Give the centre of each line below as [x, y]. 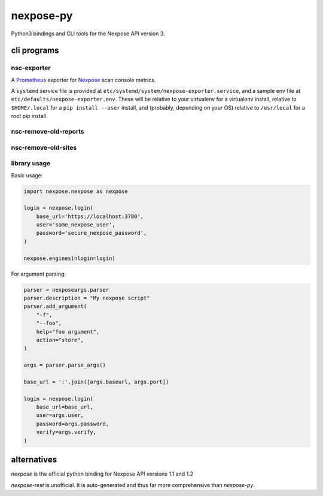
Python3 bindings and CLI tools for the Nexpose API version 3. [88, 34]
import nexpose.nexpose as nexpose [76, 191]
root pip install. [29, 116]
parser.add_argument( [55, 306]
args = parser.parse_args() [65, 365]
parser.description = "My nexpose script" [87, 298]
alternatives [34, 460]
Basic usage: [27, 175]
